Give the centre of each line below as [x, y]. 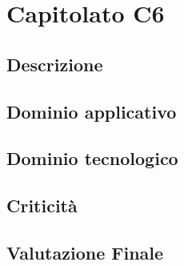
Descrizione [55, 64]
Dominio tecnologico [92, 158]
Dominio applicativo [92, 111]
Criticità [42, 206]
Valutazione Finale [85, 252]
